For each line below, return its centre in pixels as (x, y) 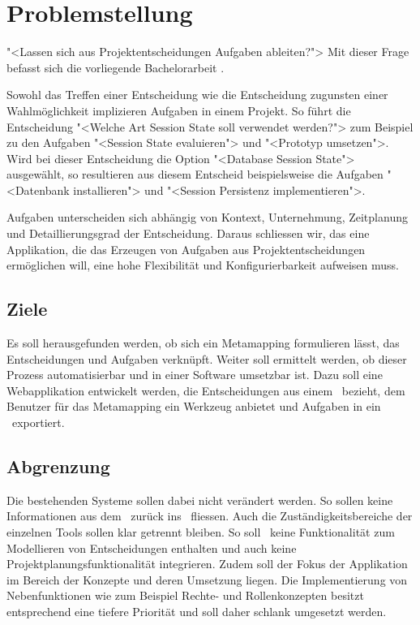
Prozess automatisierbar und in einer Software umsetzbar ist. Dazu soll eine (195, 375)
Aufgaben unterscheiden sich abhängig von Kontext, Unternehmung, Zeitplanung (207, 217)
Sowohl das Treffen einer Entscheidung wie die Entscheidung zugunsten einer (197, 95)
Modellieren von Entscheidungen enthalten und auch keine (152, 547)
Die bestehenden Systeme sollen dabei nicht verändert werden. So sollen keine (200, 500)
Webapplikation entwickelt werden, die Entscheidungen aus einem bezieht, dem (206, 390)
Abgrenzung (58, 466)
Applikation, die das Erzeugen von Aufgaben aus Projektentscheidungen (186, 249)
